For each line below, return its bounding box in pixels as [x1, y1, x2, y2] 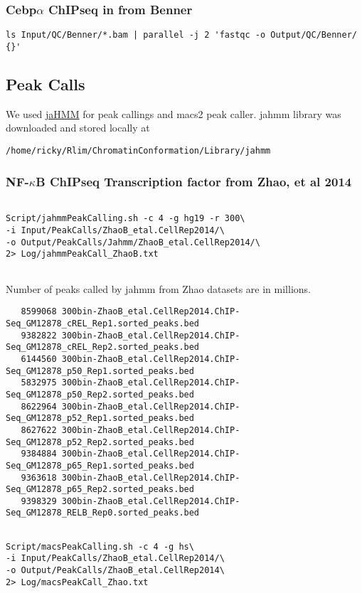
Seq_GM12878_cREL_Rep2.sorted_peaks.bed [6, 342, 200, 353]
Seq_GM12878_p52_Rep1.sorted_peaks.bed [6, 413, 194, 424]
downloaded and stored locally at [6, 120, 150, 135]
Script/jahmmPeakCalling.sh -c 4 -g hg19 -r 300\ [6, 213, 245, 224]
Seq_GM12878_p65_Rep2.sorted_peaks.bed [6, 484, 194, 495]
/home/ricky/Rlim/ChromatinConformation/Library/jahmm [6, 145, 271, 156]
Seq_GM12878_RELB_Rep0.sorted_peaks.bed [6, 508, 200, 518]
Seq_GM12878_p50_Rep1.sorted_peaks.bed [6, 365, 194, 376]
